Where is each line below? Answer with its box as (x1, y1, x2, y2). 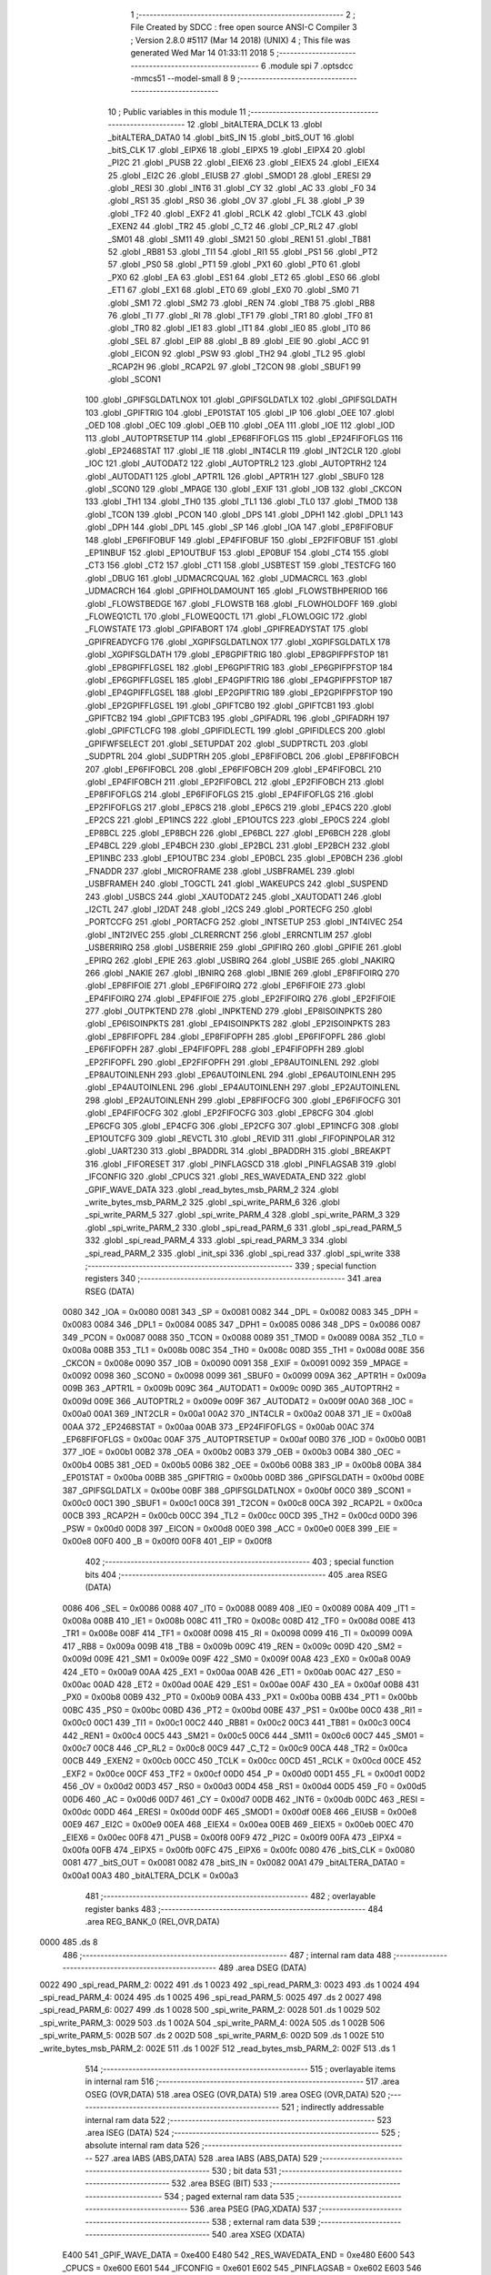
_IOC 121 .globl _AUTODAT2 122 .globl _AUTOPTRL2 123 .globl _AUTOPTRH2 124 (85, 458, 387, 469)
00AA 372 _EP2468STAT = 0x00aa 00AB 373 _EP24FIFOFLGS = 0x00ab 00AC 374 (62, 1421, 375, 1432)
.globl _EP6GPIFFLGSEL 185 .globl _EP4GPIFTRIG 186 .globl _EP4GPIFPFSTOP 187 (85, 674, 393, 685)
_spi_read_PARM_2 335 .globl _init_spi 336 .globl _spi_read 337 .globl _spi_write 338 (85, 1248, 401, 1259)
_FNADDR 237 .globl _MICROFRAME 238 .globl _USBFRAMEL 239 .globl (85, 865, 355, 876)
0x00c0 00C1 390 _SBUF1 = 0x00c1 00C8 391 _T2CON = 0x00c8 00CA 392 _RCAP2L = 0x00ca (62, 1497, 423, 1508)
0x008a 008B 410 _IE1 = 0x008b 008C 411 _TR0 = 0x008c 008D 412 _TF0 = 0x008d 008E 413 (62, 1615, 416, 1626)
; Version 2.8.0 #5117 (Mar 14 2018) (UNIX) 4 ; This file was (130, 35, 351, 45)
